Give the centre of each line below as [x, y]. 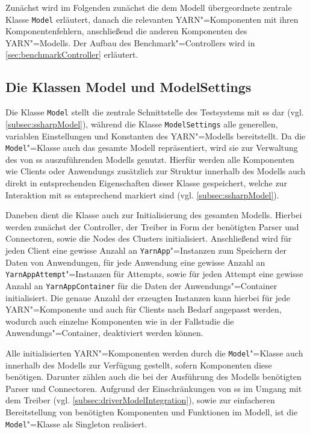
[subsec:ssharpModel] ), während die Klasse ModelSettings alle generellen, [142, 124]
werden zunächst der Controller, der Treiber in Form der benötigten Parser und [152, 226]
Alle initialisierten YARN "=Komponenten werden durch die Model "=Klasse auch [154, 353]
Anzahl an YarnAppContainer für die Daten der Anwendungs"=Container [141, 285]
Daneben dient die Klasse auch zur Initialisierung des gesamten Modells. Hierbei [154, 215]
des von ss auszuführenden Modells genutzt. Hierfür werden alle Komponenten [150, 159]
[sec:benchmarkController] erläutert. [72, 54]
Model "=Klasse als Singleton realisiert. [76, 423]
